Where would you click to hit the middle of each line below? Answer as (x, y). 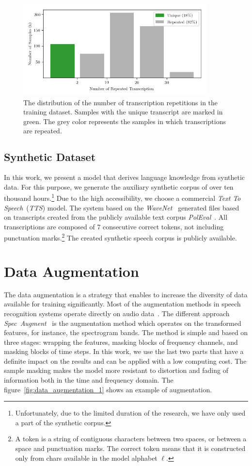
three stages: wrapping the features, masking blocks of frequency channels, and (121, 342)
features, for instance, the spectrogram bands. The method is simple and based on (126, 332)
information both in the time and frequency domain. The (89, 380)
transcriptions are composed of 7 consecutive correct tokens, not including (114, 226)
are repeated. (43, 131)
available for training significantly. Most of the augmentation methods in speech (122, 304)
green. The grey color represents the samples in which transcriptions (125, 121)
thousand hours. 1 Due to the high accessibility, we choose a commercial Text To (122, 197)
